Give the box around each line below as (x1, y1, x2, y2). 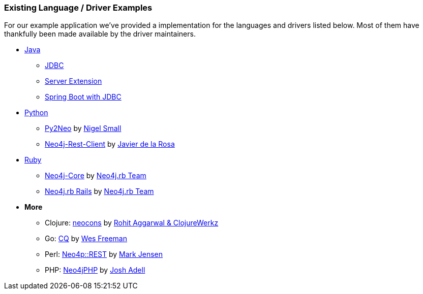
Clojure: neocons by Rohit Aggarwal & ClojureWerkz (45, 218, 219, 227)
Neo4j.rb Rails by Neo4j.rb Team (45, 187, 154, 196)
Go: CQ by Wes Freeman (45, 234, 127, 243)
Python (24, 108, 48, 117)
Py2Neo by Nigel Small (45, 124, 122, 133)
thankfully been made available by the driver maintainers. (4, 29, 196, 39)
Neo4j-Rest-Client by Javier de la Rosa (45, 140, 175, 149)
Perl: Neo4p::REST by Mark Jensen (45, 250, 163, 259)
